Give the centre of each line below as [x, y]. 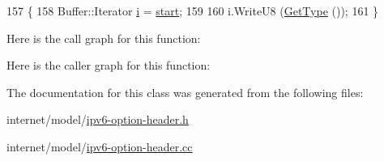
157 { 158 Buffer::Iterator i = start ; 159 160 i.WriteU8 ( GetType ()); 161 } [193, 11]
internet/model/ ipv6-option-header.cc [100, 146]
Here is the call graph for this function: [104, 38]
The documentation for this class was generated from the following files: [185, 92]
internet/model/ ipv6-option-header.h [98, 119]
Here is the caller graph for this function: [109, 65]
